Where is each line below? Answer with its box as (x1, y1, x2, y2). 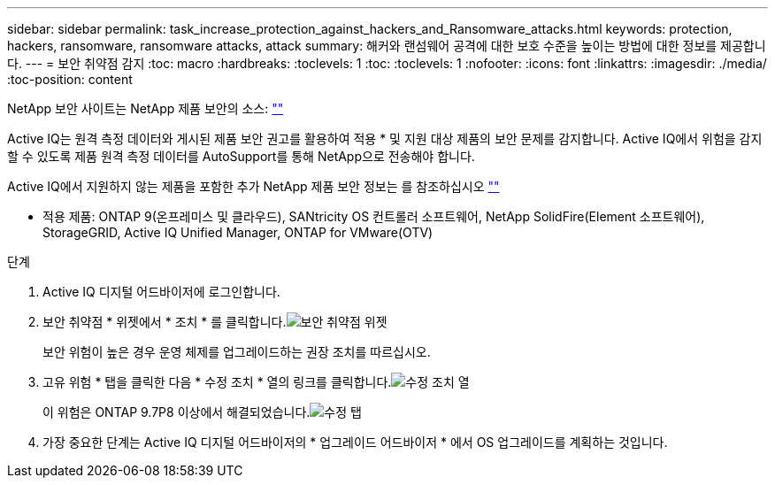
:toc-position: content (7, 72, 133, 87)
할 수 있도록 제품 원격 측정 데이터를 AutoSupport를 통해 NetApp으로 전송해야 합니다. (7, 149, 475, 164)
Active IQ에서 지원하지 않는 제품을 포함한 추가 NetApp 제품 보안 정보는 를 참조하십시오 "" (7, 179, 500, 194)
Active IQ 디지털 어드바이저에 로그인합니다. (42, 284, 280, 299)
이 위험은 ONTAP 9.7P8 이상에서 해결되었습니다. (42, 404, 311, 420)
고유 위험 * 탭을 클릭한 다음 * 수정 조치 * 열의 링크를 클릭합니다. (42, 374, 392, 389)
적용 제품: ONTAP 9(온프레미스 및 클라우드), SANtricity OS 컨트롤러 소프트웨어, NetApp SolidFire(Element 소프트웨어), (42, 209, 705, 224)
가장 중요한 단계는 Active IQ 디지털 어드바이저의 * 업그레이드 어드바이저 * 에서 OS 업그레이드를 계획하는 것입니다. (42, 435, 668, 450)
